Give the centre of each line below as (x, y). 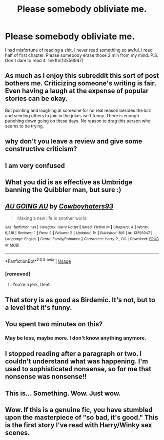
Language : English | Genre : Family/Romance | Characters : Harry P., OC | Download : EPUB (82, 239)
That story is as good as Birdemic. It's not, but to (80, 300)
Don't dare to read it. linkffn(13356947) (44, 60)
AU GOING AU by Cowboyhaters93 (59, 206)
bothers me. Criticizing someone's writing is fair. (81, 83)
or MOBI (12, 245)
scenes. (18, 433)
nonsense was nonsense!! (46, 377)
